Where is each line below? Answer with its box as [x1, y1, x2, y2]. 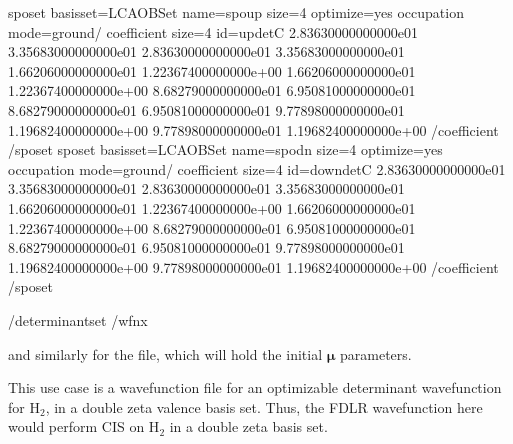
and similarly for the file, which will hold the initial [8, 343, 323, 364]
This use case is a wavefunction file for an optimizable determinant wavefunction [8, 377, 502, 398]
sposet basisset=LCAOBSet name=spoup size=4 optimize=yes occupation [8, 2, 464, 22]
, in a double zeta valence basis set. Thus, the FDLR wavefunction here [45, 396, 483, 417]
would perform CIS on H [8, 416, 160, 437]
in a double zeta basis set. [169, 416, 328, 437]
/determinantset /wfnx [8, 309, 148, 330]
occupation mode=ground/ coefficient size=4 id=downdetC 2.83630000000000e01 [8, 158, 506, 179]
